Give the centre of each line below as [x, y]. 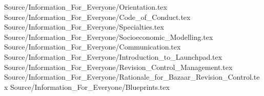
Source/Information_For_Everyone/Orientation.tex [86, 7]
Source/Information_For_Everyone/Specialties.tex [84, 27]
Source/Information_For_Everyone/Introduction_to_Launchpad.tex [113, 56]
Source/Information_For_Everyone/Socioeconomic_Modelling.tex [109, 37]
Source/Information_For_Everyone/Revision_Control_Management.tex [118, 67]
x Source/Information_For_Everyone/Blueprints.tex [87, 87]
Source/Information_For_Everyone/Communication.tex [93, 47]
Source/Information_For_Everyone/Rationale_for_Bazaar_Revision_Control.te [132, 77]
